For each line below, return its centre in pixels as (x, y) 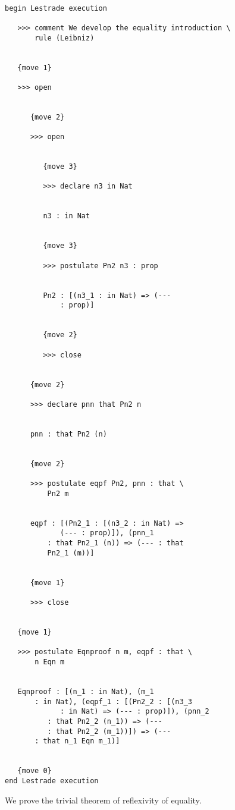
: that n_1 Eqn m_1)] (77, 741)
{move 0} (35, 771)
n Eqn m (50, 662)
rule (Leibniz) (65, 38)
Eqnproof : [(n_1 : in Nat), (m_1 (86, 691)
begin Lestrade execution (56, 8)
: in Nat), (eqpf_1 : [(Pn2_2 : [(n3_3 (113, 701)
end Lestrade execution (52, 781)
